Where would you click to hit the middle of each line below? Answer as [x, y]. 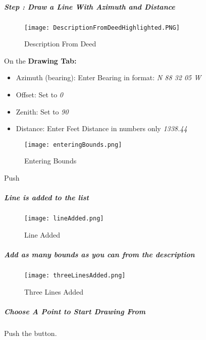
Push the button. [31, 333]
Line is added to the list [46, 197]
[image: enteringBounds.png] [73, 145]
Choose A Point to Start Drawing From [75, 311]
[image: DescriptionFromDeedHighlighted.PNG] [102, 27]
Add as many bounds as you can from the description [99, 254]
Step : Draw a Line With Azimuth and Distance [90, 6]
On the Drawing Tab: [40, 60]
